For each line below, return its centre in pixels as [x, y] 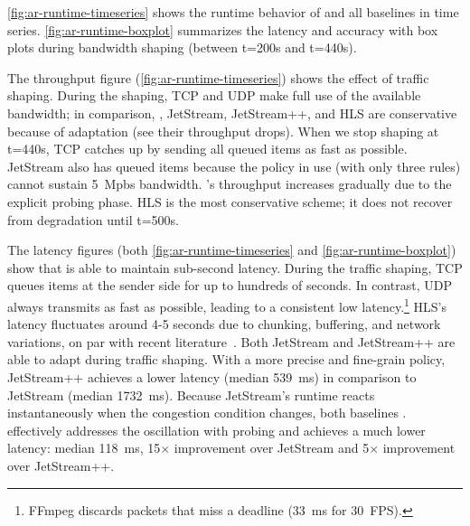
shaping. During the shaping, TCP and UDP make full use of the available [214, 95]
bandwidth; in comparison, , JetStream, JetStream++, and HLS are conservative [232, 113]
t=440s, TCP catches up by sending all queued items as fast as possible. [207, 149]
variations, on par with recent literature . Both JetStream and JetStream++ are [231, 341]
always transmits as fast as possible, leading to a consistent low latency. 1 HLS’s [227, 305]
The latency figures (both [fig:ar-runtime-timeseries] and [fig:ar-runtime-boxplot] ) [232, 250]
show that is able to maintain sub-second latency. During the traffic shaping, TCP [235, 267]
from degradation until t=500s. [93, 219]
